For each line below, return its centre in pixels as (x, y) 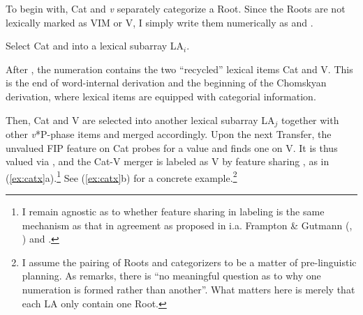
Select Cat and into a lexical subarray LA (95, 46)
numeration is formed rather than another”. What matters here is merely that (188, 290)
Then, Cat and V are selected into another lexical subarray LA (140, 120)
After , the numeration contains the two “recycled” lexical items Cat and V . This (179, 69)
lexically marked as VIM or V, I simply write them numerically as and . (160, 22)
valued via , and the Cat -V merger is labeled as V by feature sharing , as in (168, 161)
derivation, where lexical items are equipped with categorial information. (161, 96)
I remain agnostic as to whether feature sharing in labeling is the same (173, 212)
